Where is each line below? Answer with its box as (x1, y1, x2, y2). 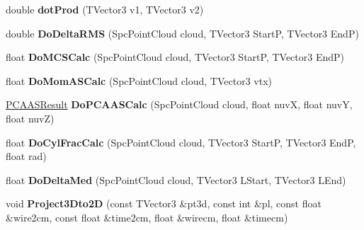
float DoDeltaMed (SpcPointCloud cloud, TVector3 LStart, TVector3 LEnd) (6, 172, 346, 187)
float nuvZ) (6, 110, 55, 125)
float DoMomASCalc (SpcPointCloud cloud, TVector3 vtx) (6, 73, 273, 88)
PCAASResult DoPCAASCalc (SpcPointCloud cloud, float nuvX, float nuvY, (6, 97, 353, 112)
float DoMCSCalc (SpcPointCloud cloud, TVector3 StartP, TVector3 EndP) (6, 50, 345, 64)
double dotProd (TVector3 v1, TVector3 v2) (6, 2, 204, 16)
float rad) (6, 149, 47, 163)
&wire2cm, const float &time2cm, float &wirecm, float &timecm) (6, 209, 288, 224)
